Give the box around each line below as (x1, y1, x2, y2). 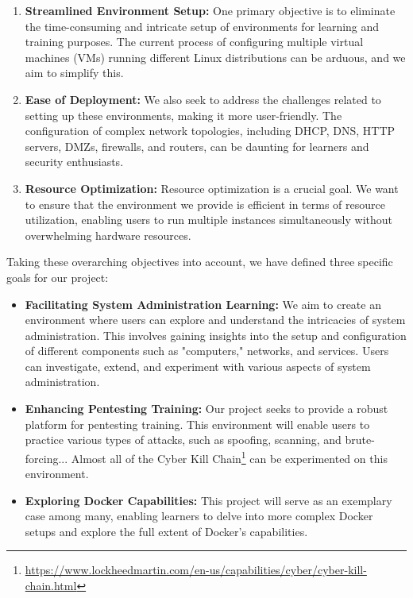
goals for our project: (6, 268, 109, 285)
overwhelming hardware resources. (25, 226, 191, 243)
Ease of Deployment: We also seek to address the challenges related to (25, 91, 381, 107)
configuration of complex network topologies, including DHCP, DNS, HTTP (25, 122, 396, 139)
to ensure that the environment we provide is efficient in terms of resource (25, 195, 385, 212)
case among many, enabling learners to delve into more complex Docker (25, 507, 373, 524)
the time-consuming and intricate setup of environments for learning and (25, 17, 380, 34)
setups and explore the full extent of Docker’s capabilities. (25, 523, 308, 539)
